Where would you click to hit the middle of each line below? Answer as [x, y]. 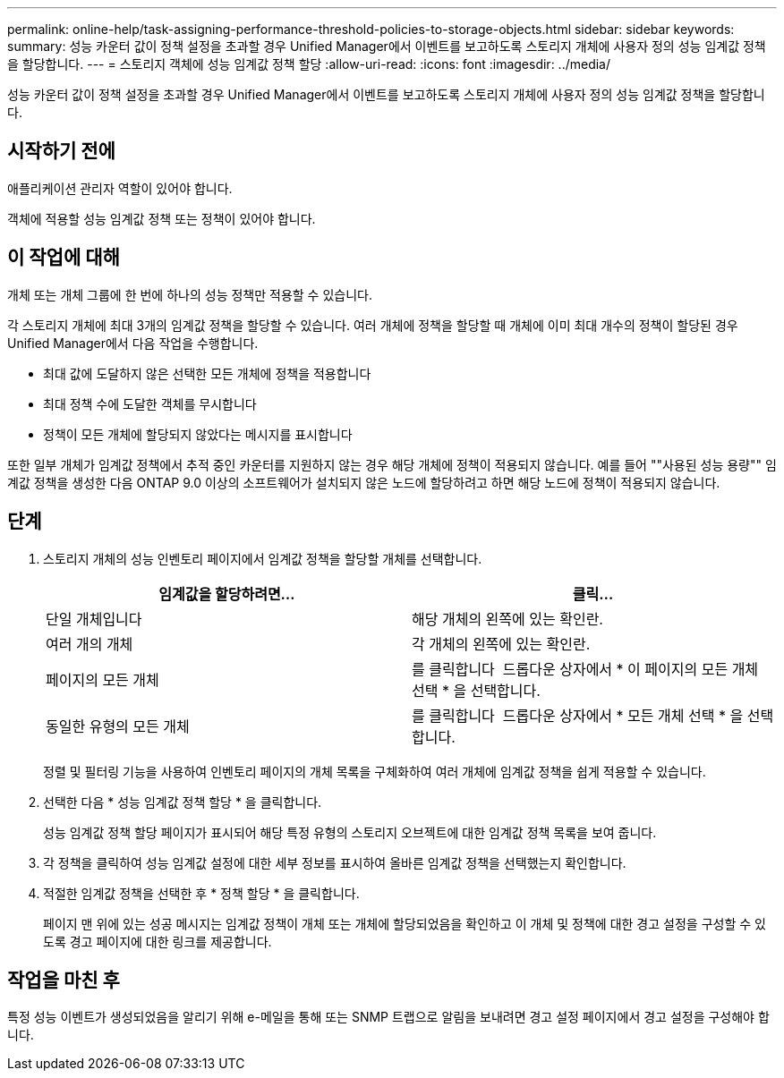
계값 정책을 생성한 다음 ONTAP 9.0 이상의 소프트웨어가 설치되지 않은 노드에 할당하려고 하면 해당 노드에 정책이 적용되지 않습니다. [364, 482]
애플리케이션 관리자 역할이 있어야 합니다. [120, 188]
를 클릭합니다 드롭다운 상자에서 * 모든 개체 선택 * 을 [578, 715]
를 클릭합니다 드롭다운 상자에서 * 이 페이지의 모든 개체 [585, 669]
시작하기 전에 [61, 151]
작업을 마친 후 [64, 980]
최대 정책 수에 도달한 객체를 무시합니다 [150, 403]
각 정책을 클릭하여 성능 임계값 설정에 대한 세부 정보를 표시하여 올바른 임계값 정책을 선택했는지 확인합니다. [335, 862]
